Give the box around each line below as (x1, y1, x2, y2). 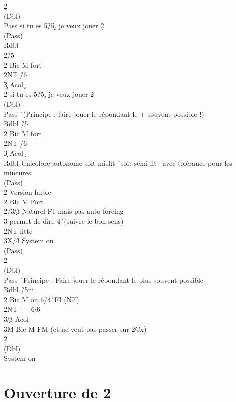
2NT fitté (4, 225, 33, 236)
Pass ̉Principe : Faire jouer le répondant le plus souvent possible (4, 274, 204, 285)
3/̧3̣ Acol (4, 314, 29, 324)
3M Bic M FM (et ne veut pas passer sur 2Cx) (4, 323, 147, 334)
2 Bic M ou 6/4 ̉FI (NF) (4, 294, 79, 304)
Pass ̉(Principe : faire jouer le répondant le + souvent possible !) (4, 108, 204, 119)
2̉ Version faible (4, 187, 51, 197)
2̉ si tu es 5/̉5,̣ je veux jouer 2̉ (4, 89, 94, 99)
